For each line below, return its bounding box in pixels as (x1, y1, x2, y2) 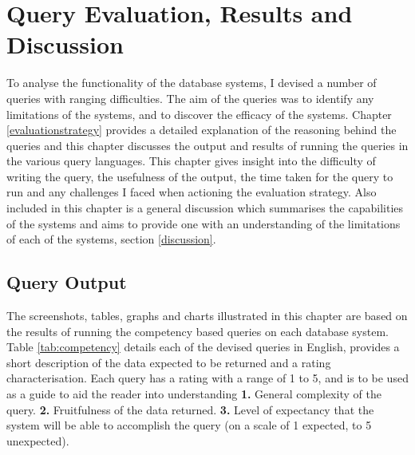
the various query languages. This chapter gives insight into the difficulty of (6, 152, 376, 169)
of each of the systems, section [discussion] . (6, 231, 216, 247)
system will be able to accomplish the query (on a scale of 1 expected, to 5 (6, 417, 372, 433)
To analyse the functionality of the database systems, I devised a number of (6, 74, 377, 91)
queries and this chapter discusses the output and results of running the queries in (6, 136, 409, 153)
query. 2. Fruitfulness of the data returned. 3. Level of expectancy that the (6, 401, 374, 417)
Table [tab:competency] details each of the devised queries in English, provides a (6, 338, 400, 355)
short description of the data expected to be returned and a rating (6, 354, 331, 370)
